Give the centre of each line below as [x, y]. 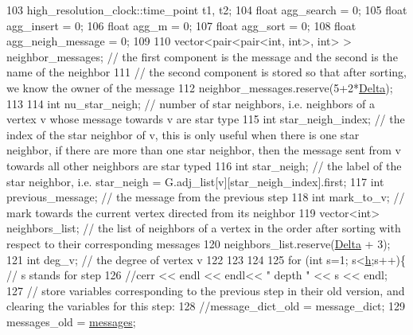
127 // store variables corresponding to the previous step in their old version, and [206, 290]
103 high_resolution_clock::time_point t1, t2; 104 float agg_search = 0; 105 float [207, 10]
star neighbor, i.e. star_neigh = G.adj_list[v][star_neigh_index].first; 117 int [195, 181]
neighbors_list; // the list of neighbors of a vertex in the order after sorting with [204, 228]
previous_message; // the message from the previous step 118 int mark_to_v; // [206, 197]
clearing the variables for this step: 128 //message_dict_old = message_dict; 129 [206, 306]
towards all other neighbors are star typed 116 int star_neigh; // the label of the [204, 165]
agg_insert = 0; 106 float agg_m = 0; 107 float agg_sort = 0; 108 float [181, 25]
